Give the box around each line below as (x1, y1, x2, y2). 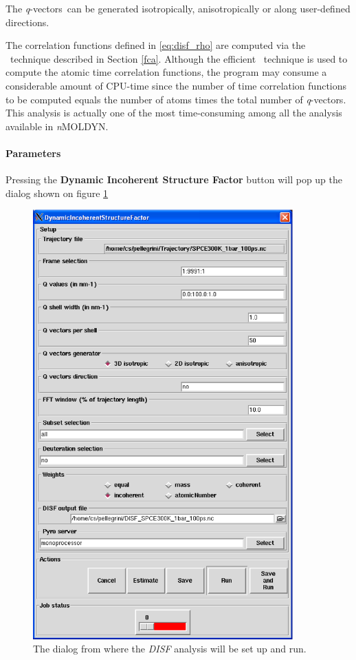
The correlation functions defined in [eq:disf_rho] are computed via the (5, 38, 306, 52)
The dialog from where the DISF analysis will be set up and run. (33, 641, 307, 656)
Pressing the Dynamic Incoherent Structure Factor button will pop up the (5, 172, 342, 187)
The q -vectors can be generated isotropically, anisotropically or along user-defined (5, 1, 351, 15)
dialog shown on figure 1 (5, 185, 109, 200)
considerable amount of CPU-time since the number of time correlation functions (5, 78, 347, 92)
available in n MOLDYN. (5, 118, 109, 133)
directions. (5, 14, 49, 29)
